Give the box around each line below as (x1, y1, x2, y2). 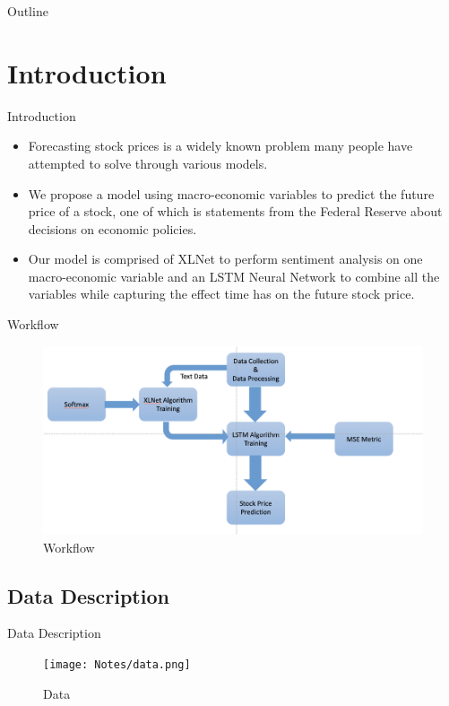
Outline (7, 2, 48, 20)
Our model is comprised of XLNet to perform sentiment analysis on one (28, 249, 423, 268)
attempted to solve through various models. (28, 153, 268, 172)
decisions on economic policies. (28, 219, 197, 238)
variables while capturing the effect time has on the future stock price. (28, 284, 415, 303)
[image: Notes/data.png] (43, 658, 191, 671)
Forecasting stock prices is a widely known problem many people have (28, 136, 413, 155)
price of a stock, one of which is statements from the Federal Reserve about (28, 202, 443, 221)
